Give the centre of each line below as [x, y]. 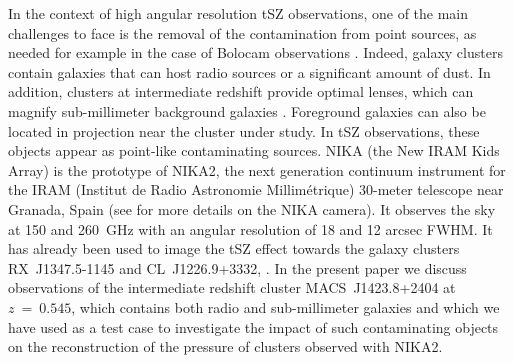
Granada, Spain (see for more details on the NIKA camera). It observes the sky [252, 208]
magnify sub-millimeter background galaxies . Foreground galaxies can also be [247, 110]
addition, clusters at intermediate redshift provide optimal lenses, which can [241, 91]
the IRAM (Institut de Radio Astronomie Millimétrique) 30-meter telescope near [256, 189]
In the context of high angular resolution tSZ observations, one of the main [238, 13]
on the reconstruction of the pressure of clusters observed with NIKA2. [225, 346]
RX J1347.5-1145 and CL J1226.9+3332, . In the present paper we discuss [237, 267]
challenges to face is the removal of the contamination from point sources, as [242, 32]
